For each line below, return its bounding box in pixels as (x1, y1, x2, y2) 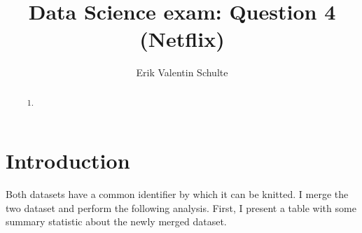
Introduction (6, 146, 130, 175)
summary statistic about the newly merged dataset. (6, 214, 227, 229)
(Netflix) (139, 24, 225, 53)
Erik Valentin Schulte (136, 65, 228, 80)
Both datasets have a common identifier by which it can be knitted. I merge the (6, 187, 349, 202)
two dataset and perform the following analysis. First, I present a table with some (6, 200, 356, 215)
